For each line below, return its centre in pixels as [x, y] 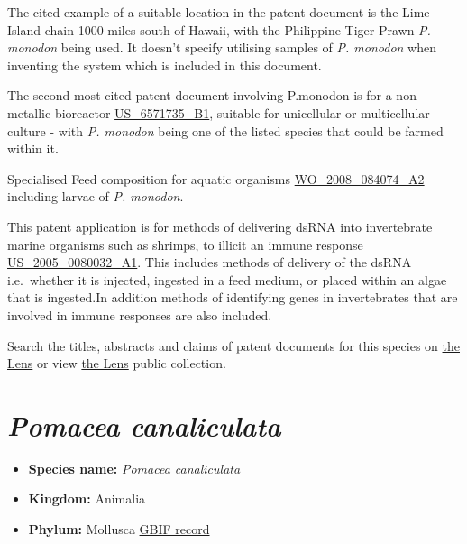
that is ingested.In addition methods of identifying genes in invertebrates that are [233, 297]
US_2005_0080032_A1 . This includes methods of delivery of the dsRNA [210, 262]
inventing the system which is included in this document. [165, 65]
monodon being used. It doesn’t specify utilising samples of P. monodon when [222, 47]
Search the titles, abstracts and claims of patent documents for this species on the [233, 345]
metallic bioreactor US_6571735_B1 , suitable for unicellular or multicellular [219, 112]
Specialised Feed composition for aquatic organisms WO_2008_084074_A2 [216, 178]
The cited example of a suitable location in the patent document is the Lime [219, 12]
